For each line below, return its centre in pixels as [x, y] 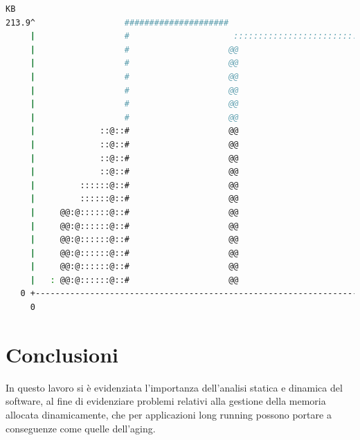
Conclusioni [62, 354]
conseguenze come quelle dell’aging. [81, 428]
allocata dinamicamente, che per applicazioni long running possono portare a [169, 414]
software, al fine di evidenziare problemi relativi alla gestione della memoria [166, 401]
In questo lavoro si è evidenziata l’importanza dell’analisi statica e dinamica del [174, 387]
